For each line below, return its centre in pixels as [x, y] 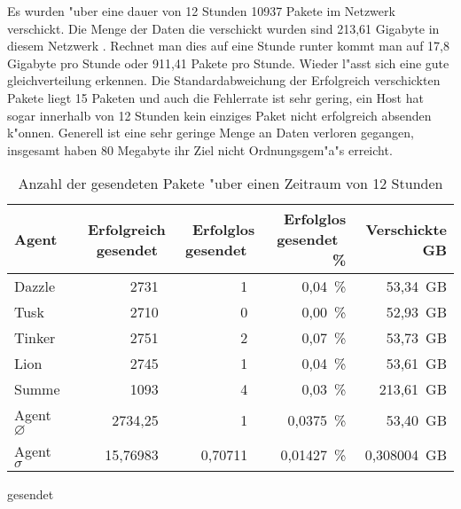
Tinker [35, 338]
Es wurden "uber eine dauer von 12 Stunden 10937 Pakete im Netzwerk [201, 11]
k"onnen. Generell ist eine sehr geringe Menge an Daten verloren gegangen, [211, 133]
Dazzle [35, 286]
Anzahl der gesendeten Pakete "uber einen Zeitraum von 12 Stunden [230, 184]
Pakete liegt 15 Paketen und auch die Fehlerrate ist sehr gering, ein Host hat [215, 97]
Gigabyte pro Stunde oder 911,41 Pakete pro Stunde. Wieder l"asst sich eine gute [228, 63]
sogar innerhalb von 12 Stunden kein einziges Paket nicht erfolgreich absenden [219, 115]
